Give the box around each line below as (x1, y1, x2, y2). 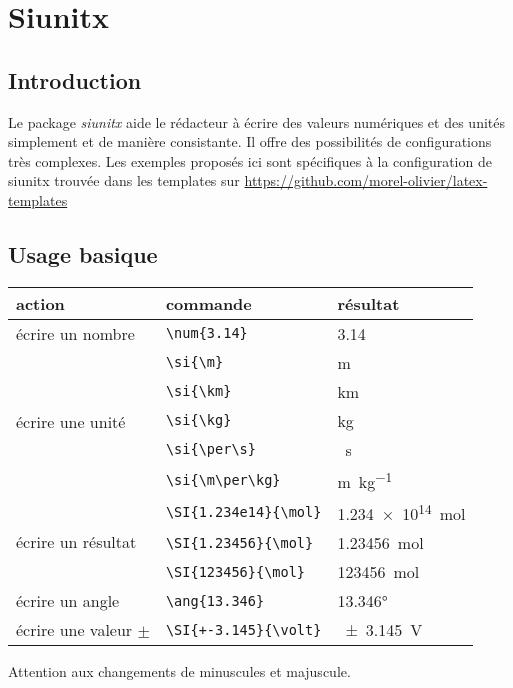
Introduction (8, 64, 142, 95)
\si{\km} (165, 383, 232, 400)
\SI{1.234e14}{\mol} (165, 504, 322, 521)
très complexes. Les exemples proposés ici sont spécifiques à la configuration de (8, 150, 492, 171)
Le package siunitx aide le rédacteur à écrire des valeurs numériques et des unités (8, 111, 505, 132)
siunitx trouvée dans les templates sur (8, 170, 240, 191)
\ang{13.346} (165, 592, 265, 609)
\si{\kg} (165, 412, 232, 429)
